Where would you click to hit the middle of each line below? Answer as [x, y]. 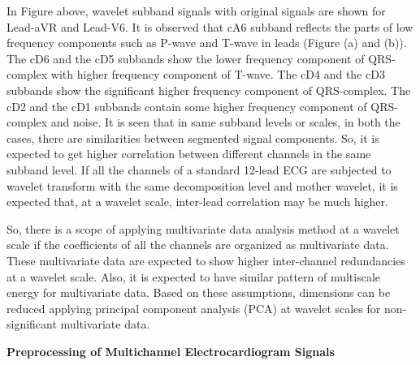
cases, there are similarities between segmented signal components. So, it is [193, 137]
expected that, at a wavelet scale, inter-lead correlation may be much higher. [197, 202]
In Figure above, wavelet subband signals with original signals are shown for [196, 11]
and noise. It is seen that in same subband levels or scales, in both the [225, 122]
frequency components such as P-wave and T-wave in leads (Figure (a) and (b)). [207, 43]
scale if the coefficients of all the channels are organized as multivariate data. [198, 245]
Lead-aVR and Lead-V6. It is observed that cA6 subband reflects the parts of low [210, 26]
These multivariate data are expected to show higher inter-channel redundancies [206, 260]
